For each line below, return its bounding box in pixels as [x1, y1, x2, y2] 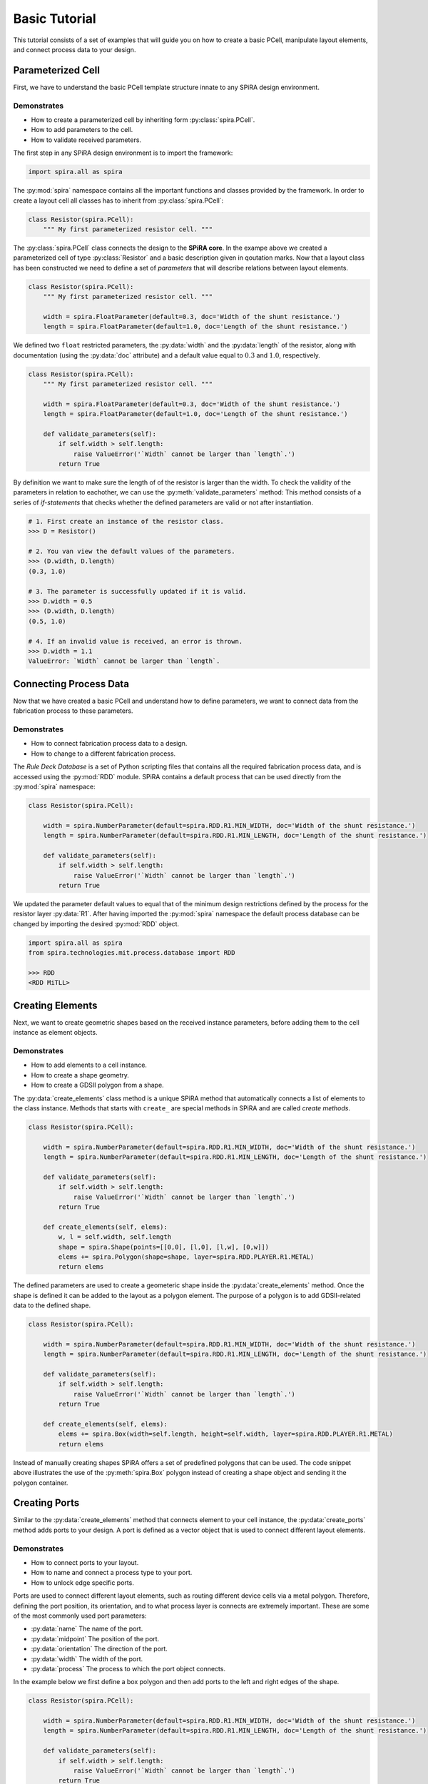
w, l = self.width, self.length [58, 1233, 171, 1241]
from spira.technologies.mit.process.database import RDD [28, 949, 235, 957]
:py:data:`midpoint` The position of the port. [31, 1634, 160, 1643]
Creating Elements [13, 999, 98, 1011]
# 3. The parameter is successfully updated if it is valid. [28, 587, 247, 595]
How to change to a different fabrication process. [31, 749, 176, 758]
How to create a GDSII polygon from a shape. [31, 1081, 164, 1090]
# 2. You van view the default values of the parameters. [28, 547, 235, 555]
